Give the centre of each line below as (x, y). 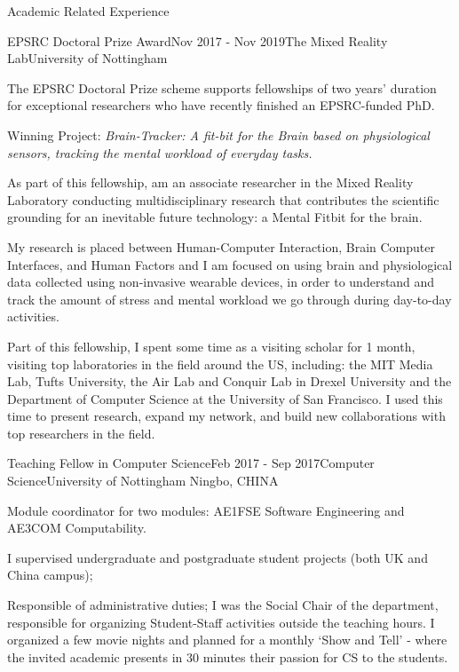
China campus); (50, 575)
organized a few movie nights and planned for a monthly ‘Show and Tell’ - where (227, 640)
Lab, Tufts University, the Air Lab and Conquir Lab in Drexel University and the (229, 381)
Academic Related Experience (88, 11)
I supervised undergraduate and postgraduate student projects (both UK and (218, 557)
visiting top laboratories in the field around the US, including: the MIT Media (220, 364)
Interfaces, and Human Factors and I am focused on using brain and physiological (230, 264)
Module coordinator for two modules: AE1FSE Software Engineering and (206, 510)
